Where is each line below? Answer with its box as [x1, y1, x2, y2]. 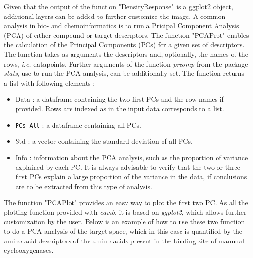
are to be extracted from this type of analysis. [15, 181, 152, 191]
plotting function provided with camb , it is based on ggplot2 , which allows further [4, 206, 247, 217]
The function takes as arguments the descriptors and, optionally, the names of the [4, 49, 248, 59]
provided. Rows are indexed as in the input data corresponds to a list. [15, 103, 224, 113]
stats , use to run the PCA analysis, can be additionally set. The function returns [4, 68, 245, 78]
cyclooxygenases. [4, 245, 54, 255]
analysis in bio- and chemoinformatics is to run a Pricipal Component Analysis [4, 20, 239, 31]
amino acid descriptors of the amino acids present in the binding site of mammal [4, 235, 244, 245]
